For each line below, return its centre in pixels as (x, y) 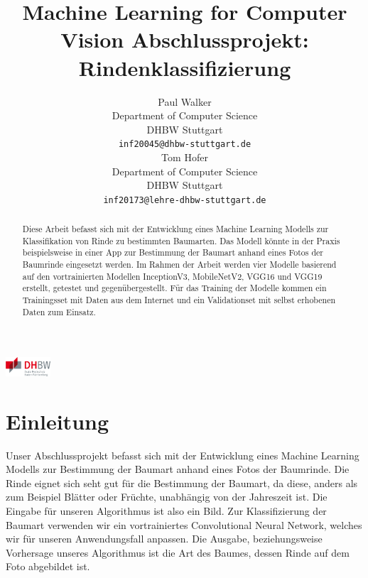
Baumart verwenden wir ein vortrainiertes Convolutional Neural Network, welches (184, 524)
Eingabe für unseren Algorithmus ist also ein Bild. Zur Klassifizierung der (166, 510)
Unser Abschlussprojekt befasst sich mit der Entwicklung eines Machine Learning (183, 455)
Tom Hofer (185, 157)
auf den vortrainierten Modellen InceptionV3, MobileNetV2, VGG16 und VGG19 (172, 276)
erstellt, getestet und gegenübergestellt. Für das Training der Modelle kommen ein (174, 288)
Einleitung (58, 421)
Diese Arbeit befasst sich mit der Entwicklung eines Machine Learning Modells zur (175, 229)
